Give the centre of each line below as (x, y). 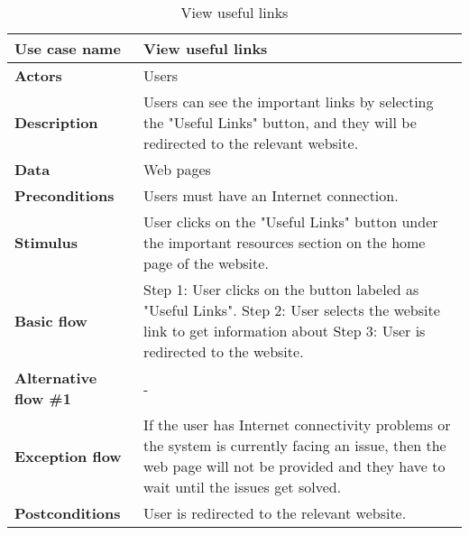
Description (56, 122)
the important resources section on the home (285, 242)
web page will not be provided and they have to (294, 466)
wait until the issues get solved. (243, 487)
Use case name (68, 48)
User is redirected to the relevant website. (275, 513)
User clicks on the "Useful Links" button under (291, 221)
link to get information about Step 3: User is (285, 331)
